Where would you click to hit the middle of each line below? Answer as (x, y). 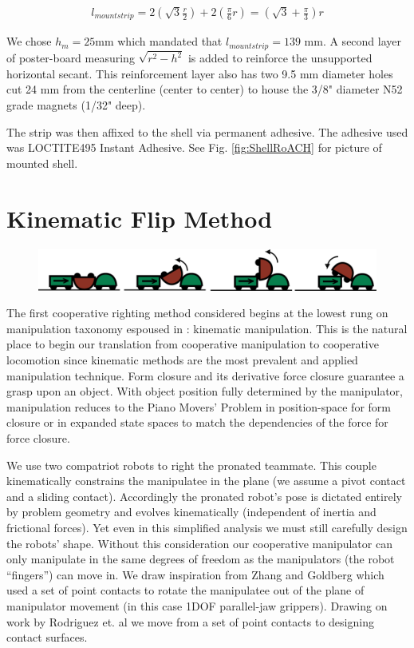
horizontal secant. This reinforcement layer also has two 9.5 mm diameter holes (200, 73)
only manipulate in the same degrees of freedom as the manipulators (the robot (201, 559)
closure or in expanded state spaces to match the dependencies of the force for (197, 422)
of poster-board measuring (71, 58)
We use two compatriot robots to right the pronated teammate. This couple (191, 465)
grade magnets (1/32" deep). (76, 105)
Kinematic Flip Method (140, 218)
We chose (29, 41)
